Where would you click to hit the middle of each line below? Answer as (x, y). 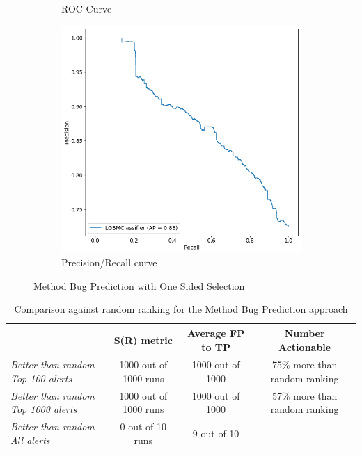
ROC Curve (87, 8)
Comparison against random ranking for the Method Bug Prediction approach (181, 309)
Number (305, 333)
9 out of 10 (216, 433)
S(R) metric (143, 340)
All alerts (30, 440)
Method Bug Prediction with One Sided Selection (139, 285)
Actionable (305, 347)
